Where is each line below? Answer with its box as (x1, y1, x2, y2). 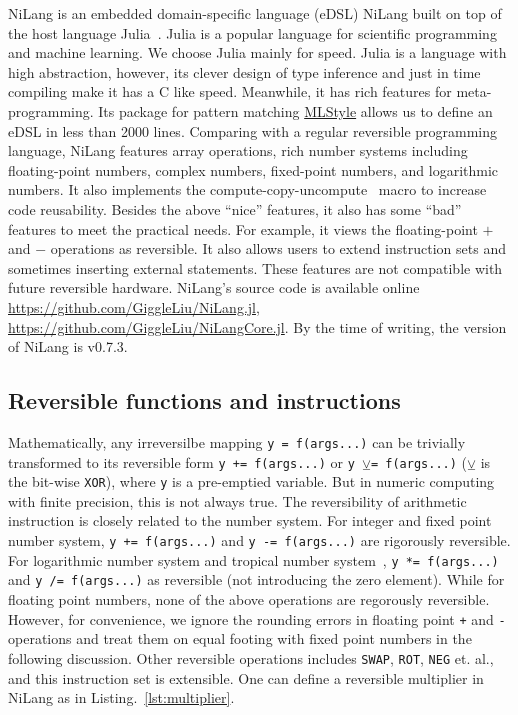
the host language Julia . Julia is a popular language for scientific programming (8, 22, 497, 43)
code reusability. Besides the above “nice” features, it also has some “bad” (8, 198, 462, 219)
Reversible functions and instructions (8, 385, 401, 416)
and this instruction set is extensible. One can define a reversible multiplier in (8, 667, 484, 688)
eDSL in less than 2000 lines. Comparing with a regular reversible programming (8, 120, 498, 141)
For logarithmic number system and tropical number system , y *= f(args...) (8, 549, 499, 570)
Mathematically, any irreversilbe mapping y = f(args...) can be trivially (8, 431, 466, 452)
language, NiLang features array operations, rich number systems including (8, 140, 468, 161)
